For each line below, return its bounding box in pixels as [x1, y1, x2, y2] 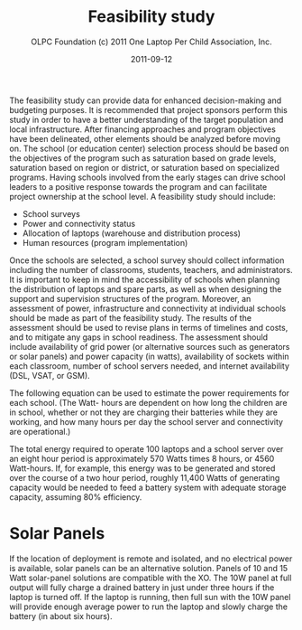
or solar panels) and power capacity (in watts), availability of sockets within [9, 351, 290, 362]
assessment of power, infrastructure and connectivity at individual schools [9, 303, 287, 314]
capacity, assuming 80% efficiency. [9, 491, 142, 503]
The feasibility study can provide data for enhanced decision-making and [9, 95, 282, 106]
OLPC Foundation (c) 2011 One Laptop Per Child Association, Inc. [31, 36, 272, 47]
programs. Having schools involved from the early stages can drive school [9, 172, 286, 183]
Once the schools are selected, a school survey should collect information [9, 255, 285, 266]
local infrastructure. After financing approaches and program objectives [9, 124, 277, 135]
